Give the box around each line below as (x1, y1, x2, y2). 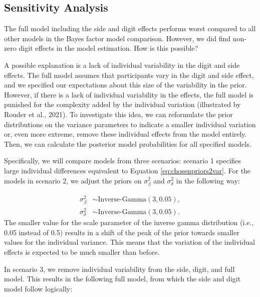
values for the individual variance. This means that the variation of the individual (4, 237, 255, 247)
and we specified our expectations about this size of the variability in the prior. (4, 79, 247, 90)
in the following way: (176, 175, 240, 185)
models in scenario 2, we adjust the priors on (4, 175, 142, 185)
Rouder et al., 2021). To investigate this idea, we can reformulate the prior (4, 109, 233, 119)
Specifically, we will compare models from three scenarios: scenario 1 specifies (4, 155, 241, 166)
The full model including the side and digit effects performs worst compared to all (4, 23, 256, 34)
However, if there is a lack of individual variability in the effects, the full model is (4, 89, 254, 100)
